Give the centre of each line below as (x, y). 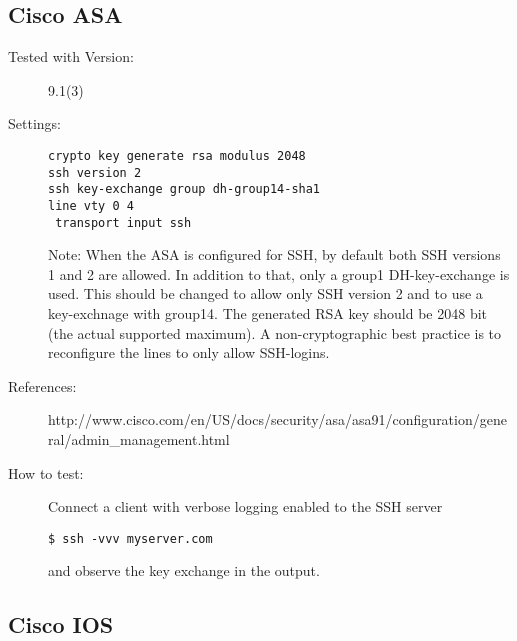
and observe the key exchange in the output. (184, 570)
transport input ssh (123, 222)
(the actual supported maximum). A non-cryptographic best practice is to (275, 332)
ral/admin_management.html (139, 439)
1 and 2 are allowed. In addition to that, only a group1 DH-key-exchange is (279, 273)
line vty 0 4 (91, 205)
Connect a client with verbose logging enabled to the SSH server (245, 506)
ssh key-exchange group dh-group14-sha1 (184, 189)
